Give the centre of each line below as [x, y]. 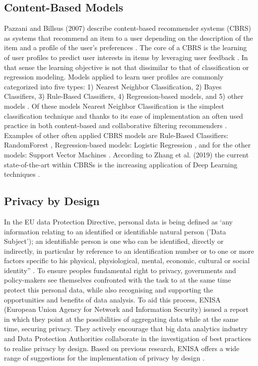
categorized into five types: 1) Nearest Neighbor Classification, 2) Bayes [113, 86]
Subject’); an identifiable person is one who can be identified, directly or [114, 241]
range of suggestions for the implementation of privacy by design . [104, 358]
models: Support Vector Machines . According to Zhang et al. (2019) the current [127, 154]
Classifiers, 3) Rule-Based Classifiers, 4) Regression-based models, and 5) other [124, 96]
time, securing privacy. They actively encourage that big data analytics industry [126, 329]
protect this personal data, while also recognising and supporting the [109, 290]
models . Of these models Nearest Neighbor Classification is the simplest [114, 106]
